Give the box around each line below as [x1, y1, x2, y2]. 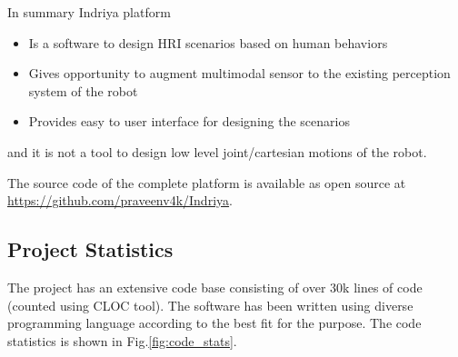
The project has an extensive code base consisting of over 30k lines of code [7, 277, 423, 296]
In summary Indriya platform [7, 3, 171, 21]
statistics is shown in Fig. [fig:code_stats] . [7, 331, 237, 350]
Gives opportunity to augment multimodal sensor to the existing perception [28, 64, 451, 83]
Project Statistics [7, 235, 174, 263]
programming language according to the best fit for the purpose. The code [7, 313, 422, 332]
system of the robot [28, 81, 138, 100]
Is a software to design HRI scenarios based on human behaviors [28, 33, 388, 52]
